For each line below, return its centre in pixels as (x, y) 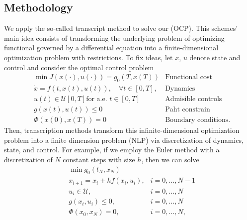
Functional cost (189, 77)
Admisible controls (194, 99)
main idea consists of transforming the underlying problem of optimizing (114, 38)
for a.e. (97, 99)
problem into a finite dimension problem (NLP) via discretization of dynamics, (124, 140)
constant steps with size (99, 159)
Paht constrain (188, 110)
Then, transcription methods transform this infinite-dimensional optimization (122, 130)
